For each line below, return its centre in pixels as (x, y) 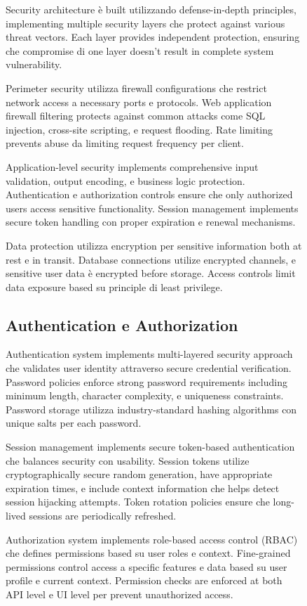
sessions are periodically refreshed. (103, 516)
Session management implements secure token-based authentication (150, 447)
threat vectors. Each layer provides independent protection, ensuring (153, 37)
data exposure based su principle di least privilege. (114, 286)
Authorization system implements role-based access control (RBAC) (152, 539)
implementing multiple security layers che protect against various (145, 23)
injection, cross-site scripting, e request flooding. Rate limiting (139, 129)
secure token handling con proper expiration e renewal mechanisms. (151, 222)
